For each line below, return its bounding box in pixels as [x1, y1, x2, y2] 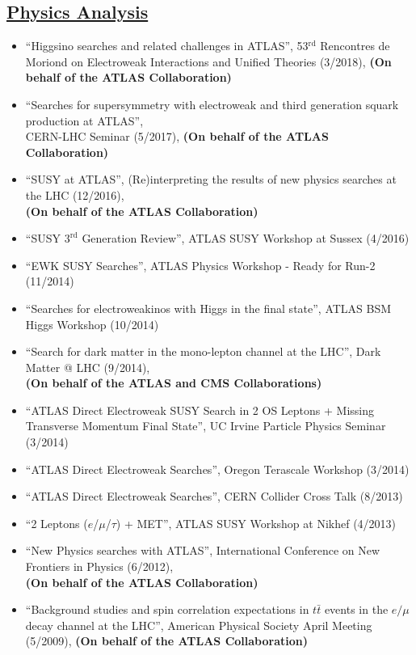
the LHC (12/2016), [25, 186, 124, 203]
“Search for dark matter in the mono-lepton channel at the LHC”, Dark [25, 343, 381, 360]
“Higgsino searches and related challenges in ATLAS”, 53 [25, 37, 309, 54]
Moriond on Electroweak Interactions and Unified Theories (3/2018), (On [25, 53, 392, 70]
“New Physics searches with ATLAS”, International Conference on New [25, 542, 380, 559]
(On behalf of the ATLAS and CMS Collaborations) [25, 374, 322, 391]
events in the [324, 601, 389, 618]
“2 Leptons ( [25, 514, 88, 531]
